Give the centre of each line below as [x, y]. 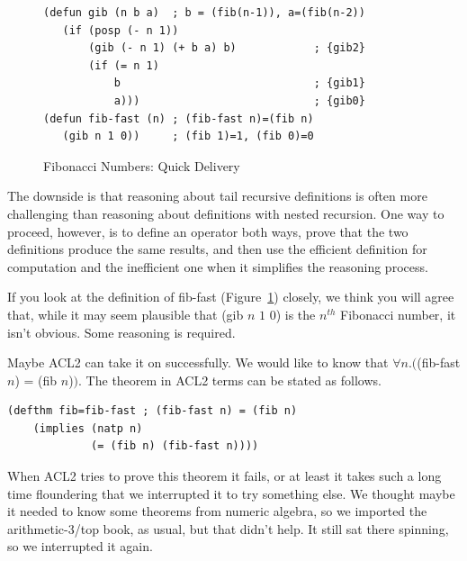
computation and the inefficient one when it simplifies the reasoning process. [218, 266]
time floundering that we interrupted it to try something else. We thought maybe [231, 493]
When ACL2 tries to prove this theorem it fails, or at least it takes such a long [225, 476]
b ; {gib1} [239, 83]
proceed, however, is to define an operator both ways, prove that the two [208, 231]
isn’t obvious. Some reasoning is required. [121, 332]
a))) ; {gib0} [239, 100]
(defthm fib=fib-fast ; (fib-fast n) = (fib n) [153, 411]
